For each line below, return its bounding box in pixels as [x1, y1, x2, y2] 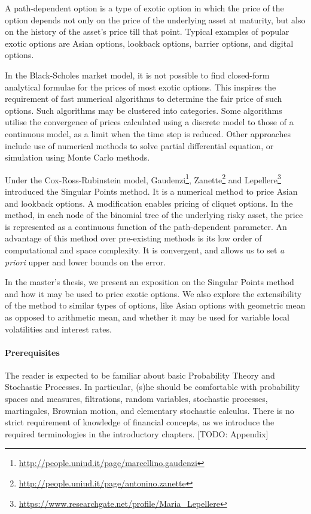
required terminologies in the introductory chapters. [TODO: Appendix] [5, 427, 269, 440]
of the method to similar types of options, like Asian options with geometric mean [5, 299, 306, 312]
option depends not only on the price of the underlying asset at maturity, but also [5, 13, 306, 26]
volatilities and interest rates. [5, 322, 112, 335]
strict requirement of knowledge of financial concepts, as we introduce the [5, 416, 275, 428]
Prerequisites [5, 346, 60, 358]
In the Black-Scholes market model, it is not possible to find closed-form [5, 68, 270, 81]
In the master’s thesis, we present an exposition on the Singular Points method [5, 276, 294, 288]
